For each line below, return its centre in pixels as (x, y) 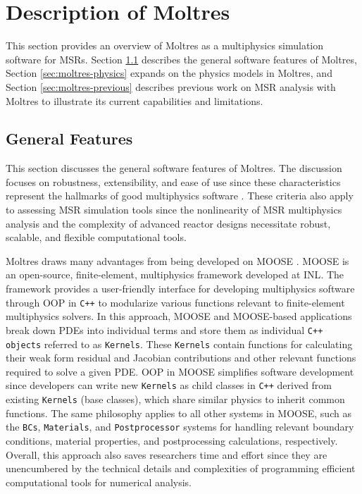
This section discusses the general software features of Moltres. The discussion (174, 168)
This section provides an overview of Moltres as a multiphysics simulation (165, 45)
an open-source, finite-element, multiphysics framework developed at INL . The (175, 274)
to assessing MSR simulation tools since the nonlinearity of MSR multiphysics (174, 210)
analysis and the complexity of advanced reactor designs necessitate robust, (168, 223)
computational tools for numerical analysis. (99, 482)
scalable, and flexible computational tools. (96, 237)
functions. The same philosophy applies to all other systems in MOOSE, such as (179, 413)
